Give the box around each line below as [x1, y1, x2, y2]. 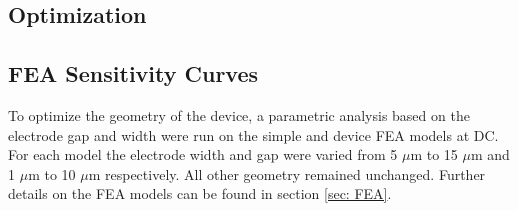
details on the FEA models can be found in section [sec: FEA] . [8, 183, 392, 204]
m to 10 [28, 163, 76, 184]
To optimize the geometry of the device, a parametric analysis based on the [8, 104, 470, 125]
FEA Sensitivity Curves [8, 58, 259, 89]
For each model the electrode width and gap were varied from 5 [8, 144, 398, 165]
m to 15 [410, 144, 458, 165]
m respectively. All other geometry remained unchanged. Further [88, 163, 486, 184]
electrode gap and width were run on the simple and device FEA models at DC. [8, 124, 499, 145]
